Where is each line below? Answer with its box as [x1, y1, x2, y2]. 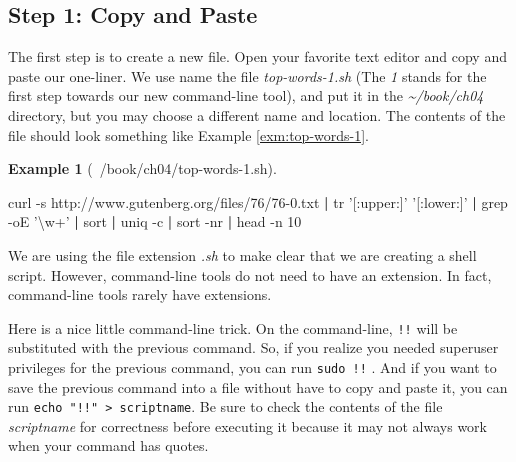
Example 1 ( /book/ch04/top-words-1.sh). [8, 158, 277, 179]
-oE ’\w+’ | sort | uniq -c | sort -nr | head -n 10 [8, 211, 302, 232]
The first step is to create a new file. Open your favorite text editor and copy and [8, 46, 507, 67]
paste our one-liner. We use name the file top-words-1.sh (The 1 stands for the [8, 65, 487, 86]
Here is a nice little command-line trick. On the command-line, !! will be [8, 317, 458, 338]
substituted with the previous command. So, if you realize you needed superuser [8, 337, 499, 358]
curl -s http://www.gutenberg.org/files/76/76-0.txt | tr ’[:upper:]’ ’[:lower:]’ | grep [8, 191, 508, 212]
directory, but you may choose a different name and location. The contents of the [8, 104, 506, 125]
